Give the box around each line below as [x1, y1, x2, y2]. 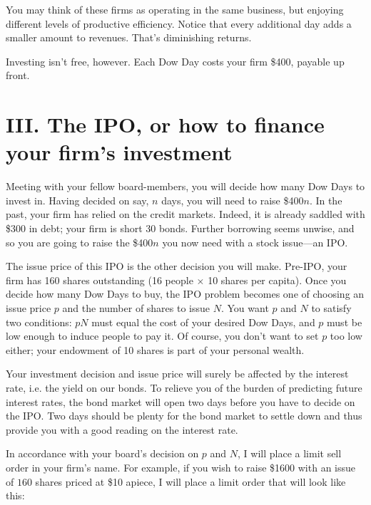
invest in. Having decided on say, [6, 192, 149, 207]
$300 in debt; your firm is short [6, 221, 143, 236]
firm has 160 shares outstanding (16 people [6, 272, 193, 287]
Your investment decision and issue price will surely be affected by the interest [6, 366, 349, 381]
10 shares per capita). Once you [208, 272, 347, 287]
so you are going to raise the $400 [6, 234, 153, 249]
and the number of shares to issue [62, 301, 210, 316]
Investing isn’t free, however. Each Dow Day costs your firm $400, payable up [6, 53, 345, 68]
